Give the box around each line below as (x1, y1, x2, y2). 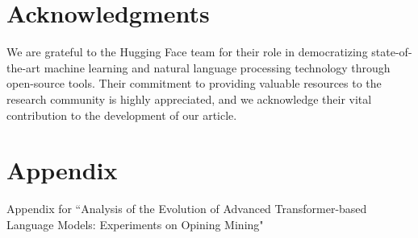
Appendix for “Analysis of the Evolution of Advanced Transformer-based (6, 200, 367, 217)
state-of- (371, 43, 412, 60)
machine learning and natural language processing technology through (44, 59, 391, 76)
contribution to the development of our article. (6, 106, 237, 123)
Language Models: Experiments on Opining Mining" (6, 215, 264, 232)
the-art (6, 59, 41, 76)
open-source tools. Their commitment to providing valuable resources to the (6, 75, 382, 92)
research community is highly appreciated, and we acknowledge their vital (6, 90, 372, 107)
